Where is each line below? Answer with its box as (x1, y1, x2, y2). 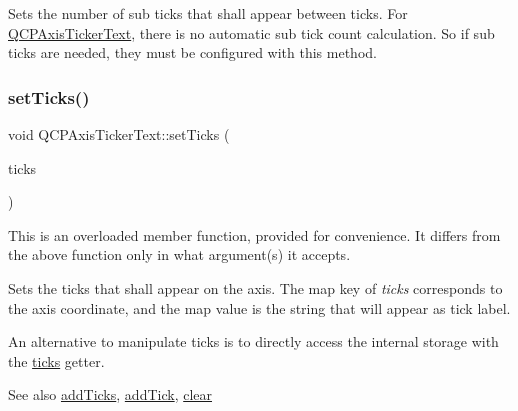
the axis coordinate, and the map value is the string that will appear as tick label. (8, 297, 511, 318)
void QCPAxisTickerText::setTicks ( (8, 124, 230, 144)
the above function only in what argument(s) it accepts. (8, 244, 351, 265)
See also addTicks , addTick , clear (8, 384, 213, 405)
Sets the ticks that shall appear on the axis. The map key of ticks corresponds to (8, 277, 503, 298)
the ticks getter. (8, 350, 105, 371)
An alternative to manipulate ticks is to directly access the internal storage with (8, 331, 499, 352)
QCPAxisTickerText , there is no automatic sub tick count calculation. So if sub (8, 22, 495, 43)
